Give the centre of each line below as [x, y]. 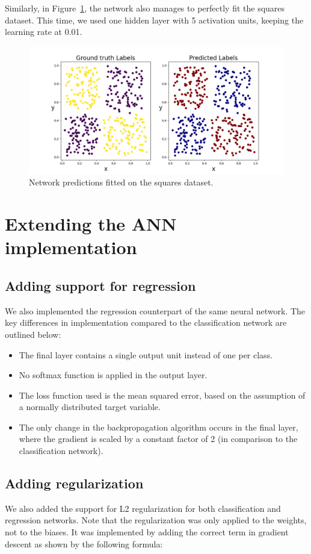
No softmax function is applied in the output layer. [113, 375]
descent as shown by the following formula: [84, 543]
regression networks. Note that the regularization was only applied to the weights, [156, 520]
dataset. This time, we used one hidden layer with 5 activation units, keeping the [154, 20]
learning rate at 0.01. [44, 32]
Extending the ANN [91, 224]
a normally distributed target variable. [90, 407]
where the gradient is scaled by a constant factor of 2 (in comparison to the [158, 439]
